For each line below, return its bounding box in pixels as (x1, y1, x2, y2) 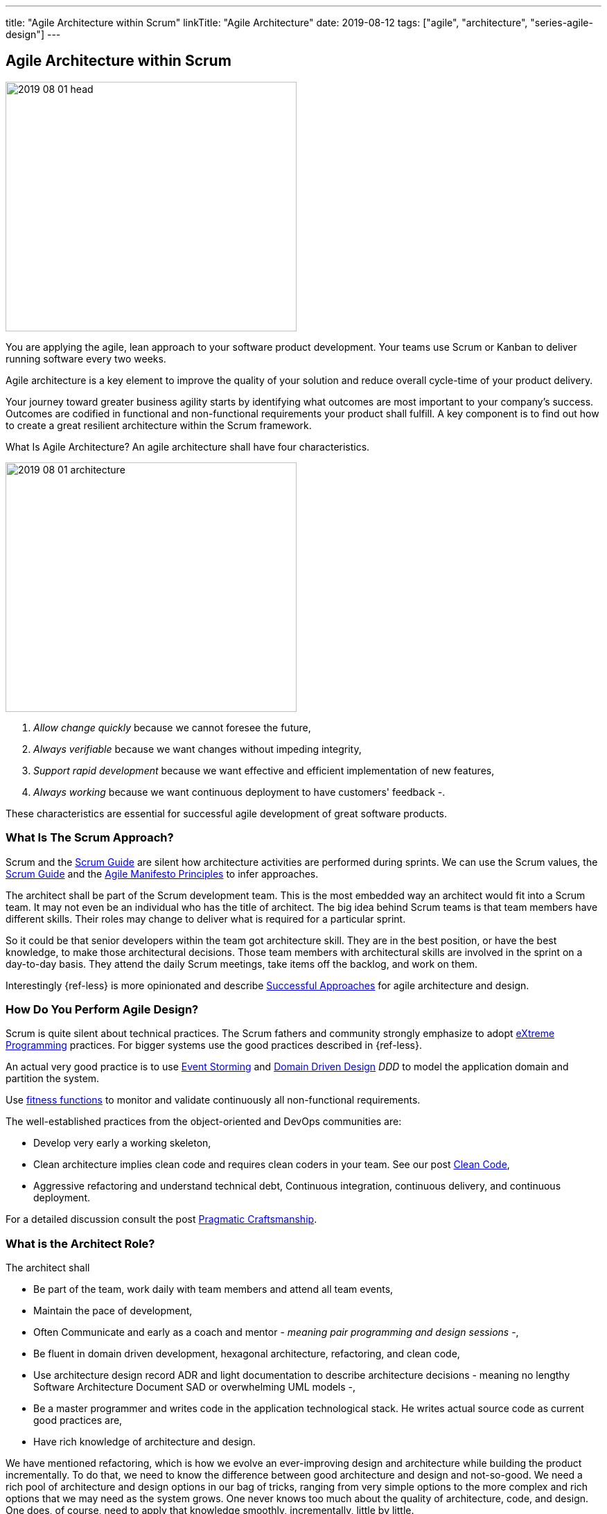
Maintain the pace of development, (33, 1305, 193, 1317)
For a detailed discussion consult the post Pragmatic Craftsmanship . (6, 1213, 317, 1226)
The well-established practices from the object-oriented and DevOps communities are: (6, 1115, 402, 1128)
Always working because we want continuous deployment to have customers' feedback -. (33, 785, 446, 798)
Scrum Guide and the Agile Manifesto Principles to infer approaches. (6, 867, 319, 880)
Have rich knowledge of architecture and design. (33, 1436, 256, 1448)
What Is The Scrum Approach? (6, 830, 174, 845)
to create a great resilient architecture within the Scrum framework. (6, 419, 312, 431)
